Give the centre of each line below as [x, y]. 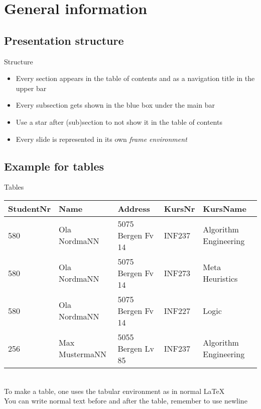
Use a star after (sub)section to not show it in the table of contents [119, 121]
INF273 [177, 273]
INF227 [177, 310]
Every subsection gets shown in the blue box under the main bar [115, 105]
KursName [225, 208]
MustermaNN [83, 354]
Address [134, 208]
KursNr [179, 208]
